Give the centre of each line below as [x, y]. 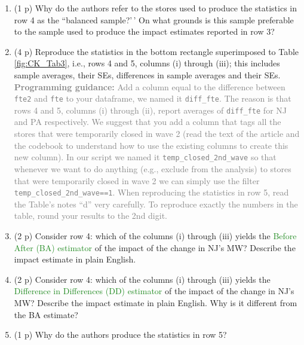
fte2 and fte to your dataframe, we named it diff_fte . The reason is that [153, 98]
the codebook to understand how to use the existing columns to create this [151, 145]
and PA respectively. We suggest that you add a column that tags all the [148, 122]
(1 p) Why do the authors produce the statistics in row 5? [120, 335]
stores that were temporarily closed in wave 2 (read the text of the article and [157, 134]
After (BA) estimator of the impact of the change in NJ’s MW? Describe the [155, 247]
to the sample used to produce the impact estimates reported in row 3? [144, 31]
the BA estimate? [46, 314]
